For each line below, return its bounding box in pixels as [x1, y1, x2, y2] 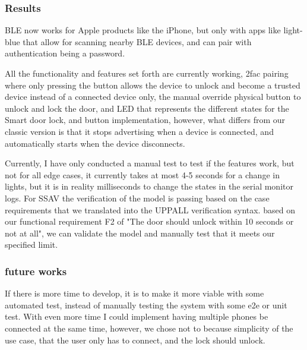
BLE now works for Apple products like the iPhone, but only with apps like [5, 24, 281, 36]
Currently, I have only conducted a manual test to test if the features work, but [5, 157, 295, 169]
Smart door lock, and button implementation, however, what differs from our [5, 113, 286, 126]
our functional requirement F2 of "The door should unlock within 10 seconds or [5, 215, 294, 228]
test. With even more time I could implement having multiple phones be [5, 310, 268, 323]
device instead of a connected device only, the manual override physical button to [5, 90, 301, 103]
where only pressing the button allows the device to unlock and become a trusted [5, 78, 300, 91]
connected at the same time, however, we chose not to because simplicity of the [5, 321, 293, 334]
